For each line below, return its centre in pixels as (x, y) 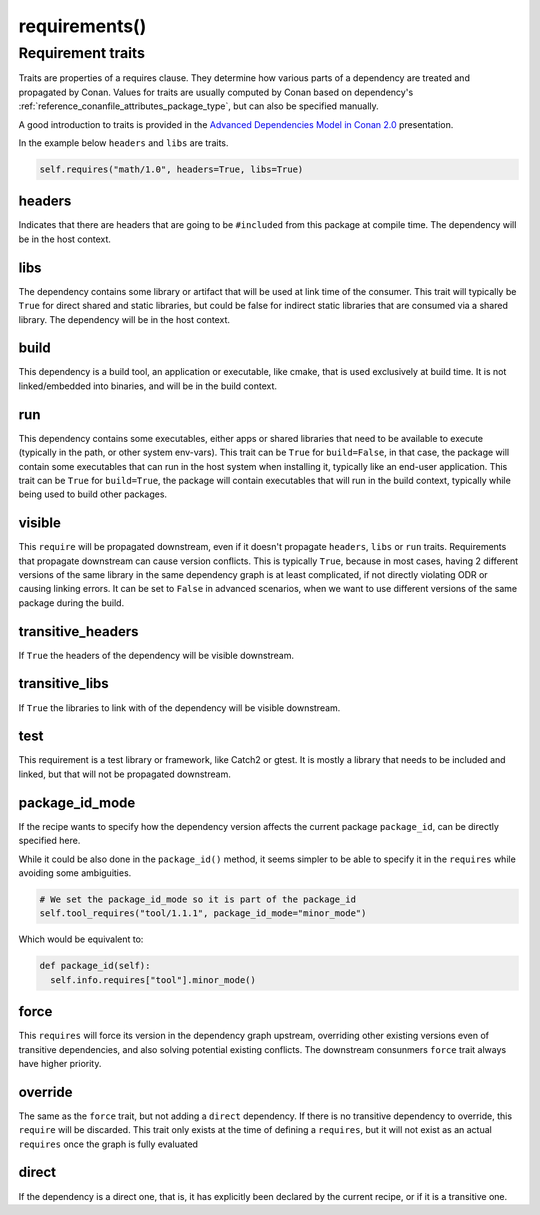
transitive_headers (78, 631)
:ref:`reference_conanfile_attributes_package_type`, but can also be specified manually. (198, 106)
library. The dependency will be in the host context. (124, 319)
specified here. (49, 841)
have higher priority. (60, 1063)
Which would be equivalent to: (81, 939)
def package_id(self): (95, 966)
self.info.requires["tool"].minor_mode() (153, 979)
